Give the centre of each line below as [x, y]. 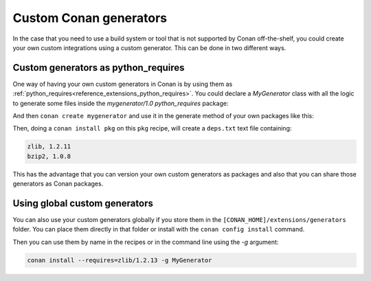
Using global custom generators [83, 203]
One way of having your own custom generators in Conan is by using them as [123, 84]
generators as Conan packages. [58, 184]
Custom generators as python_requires [99, 68]
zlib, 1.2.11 [49, 147]
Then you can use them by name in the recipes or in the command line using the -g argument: [146, 242]
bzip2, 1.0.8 [49, 156]
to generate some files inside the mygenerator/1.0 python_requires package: [121, 103]
